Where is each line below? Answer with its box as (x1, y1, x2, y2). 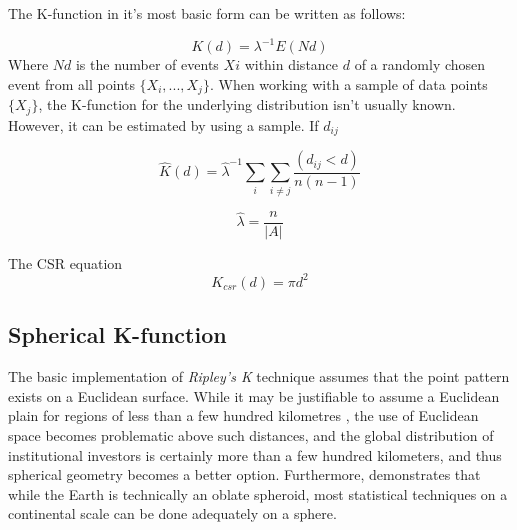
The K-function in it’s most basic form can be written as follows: (8, 3, 406, 23)
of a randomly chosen (354, 54, 486, 75)
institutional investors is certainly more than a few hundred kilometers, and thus (8, 444, 502, 465)
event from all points (8, 73, 135, 94)
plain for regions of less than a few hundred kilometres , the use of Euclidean (8, 405, 479, 426)
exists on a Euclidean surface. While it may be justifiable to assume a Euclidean (8, 385, 500, 406)
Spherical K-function (8, 319, 227, 350)
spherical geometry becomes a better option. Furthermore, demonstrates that (8, 464, 481, 485)
